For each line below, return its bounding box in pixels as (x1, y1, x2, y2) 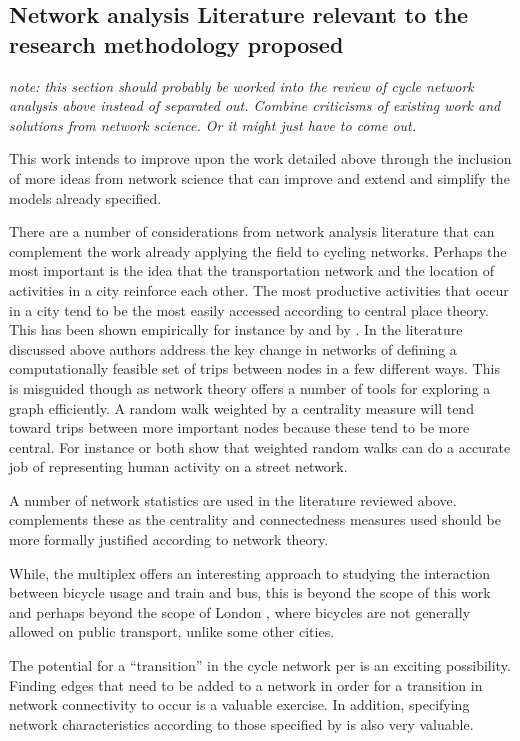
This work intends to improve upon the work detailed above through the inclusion (9, 148, 512, 169)
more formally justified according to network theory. (9, 529, 329, 550)
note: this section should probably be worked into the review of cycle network (9, 75, 474, 96)
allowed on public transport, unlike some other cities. (9, 621, 335, 642)
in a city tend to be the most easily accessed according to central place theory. (9, 299, 489, 320)
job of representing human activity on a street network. (9, 456, 348, 477)
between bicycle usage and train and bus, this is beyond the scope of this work (9, 582, 491, 603)
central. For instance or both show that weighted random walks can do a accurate (9, 436, 511, 457)
